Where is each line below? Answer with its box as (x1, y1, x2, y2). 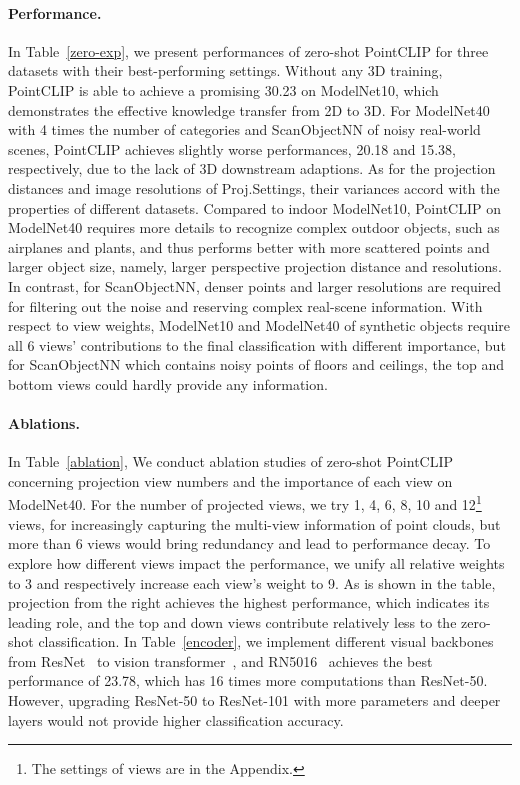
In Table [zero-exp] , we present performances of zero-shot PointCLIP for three (8, 40, 489, 61)
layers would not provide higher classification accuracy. (8, 709, 344, 730)
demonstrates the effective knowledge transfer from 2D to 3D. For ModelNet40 (8, 99, 490, 120)
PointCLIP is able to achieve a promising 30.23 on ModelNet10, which (8, 79, 439, 100)
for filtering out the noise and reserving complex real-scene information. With (8, 295, 483, 316)
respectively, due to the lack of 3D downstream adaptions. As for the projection (8, 158, 496, 179)
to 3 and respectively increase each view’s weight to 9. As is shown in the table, (8, 572, 496, 593)
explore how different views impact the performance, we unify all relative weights (8, 552, 505, 573)
